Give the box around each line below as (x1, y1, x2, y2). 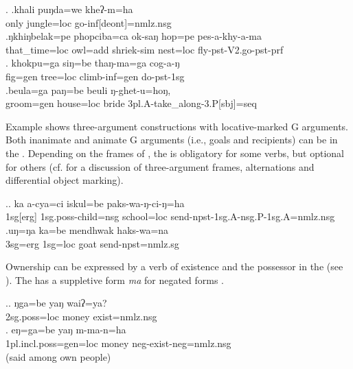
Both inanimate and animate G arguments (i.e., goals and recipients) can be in (5, 132, 338, 147)
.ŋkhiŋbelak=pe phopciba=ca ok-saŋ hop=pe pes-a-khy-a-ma (5, 29, 262, 43)
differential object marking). (5, 173, 124, 187)
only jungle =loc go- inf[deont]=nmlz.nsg (5, 15, 172, 29)
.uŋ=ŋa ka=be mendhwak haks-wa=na (5, 222, 169, 237)
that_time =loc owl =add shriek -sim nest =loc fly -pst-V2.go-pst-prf (5, 42, 284, 56)
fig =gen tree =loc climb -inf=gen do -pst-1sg (5, 69, 185, 83)
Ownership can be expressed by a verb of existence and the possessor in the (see (5, 259, 343, 274)
